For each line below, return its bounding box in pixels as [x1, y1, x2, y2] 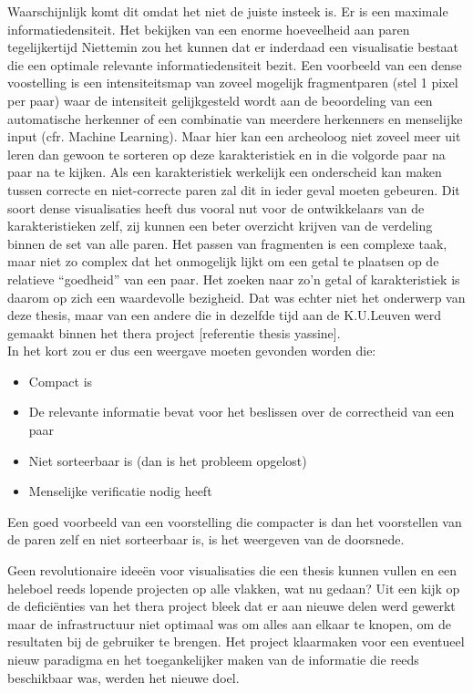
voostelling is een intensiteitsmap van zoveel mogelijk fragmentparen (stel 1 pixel [7, 73, 458, 92]
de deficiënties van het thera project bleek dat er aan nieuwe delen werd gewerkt [7, 596, 456, 615]
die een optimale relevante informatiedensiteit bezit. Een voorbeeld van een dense [7, 55, 462, 74]
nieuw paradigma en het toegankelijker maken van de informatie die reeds [7, 650, 419, 668]
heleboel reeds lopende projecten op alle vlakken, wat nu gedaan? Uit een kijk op [7, 578, 460, 597]
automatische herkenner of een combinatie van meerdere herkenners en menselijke [7, 109, 463, 128]
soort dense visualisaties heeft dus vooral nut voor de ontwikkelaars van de [7, 198, 425, 217]
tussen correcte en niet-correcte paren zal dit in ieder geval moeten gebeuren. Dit [7, 180, 460, 199]
